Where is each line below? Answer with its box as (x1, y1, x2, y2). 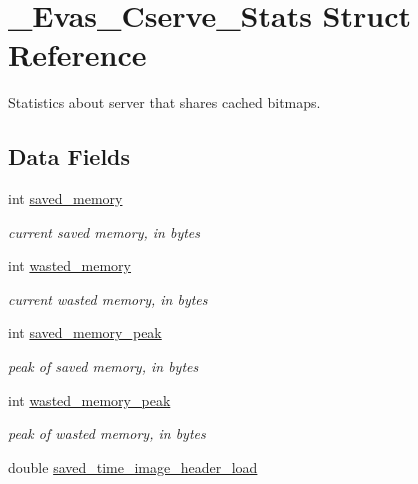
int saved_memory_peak (8, 322, 162, 343)
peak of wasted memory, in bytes (8, 423, 206, 444)
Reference (8, 34, 147, 75)
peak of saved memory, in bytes (8, 356, 199, 377)
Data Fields (8, 141, 131, 172)
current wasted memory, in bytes (8, 288, 208, 309)
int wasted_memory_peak (8, 389, 171, 410)
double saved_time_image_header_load (8, 456, 258, 477)
